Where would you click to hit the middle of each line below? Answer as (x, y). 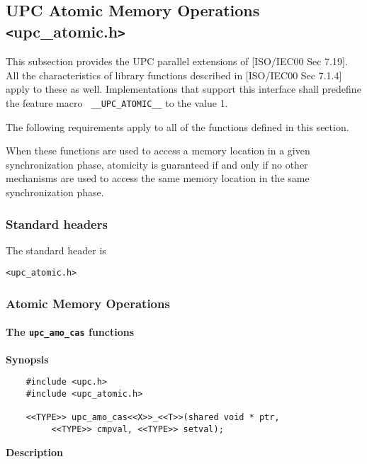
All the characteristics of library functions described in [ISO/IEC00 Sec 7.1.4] (174, 75)
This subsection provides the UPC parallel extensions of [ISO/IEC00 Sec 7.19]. (177, 61)
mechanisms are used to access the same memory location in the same (158, 178)
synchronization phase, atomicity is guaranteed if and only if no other (157, 164)
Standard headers (57, 223)
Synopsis (27, 359)
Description (35, 452)
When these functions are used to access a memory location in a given (158, 151)
